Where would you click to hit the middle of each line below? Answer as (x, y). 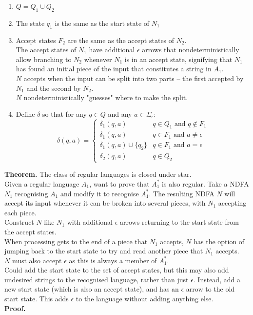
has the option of (219, 241)
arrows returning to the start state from (179, 222)
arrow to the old (210, 289)
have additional (112, 50)
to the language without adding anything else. (145, 299)
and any (120, 114)
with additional (90, 222)
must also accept (37, 260)
